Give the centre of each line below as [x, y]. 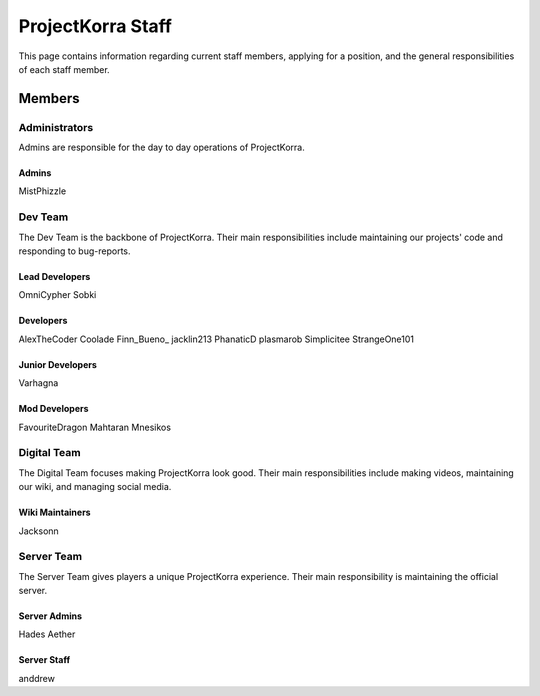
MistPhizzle [42, 191]
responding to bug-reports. [74, 251]
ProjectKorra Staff [95, 26]
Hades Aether [47, 634]
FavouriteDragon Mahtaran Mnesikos [95, 427]
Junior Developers [57, 364]
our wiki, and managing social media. [95, 487]
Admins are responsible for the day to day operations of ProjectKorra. [161, 147]
